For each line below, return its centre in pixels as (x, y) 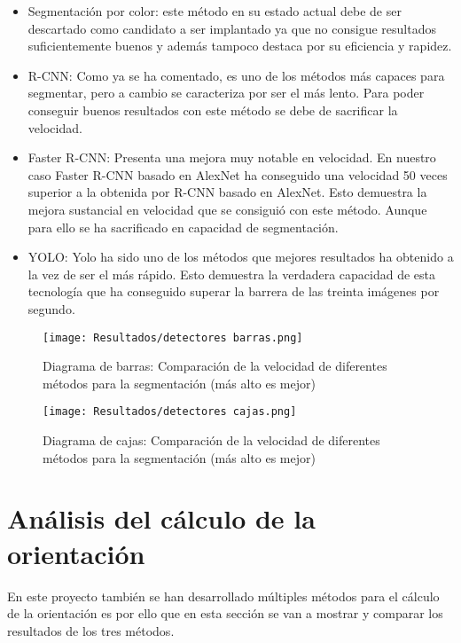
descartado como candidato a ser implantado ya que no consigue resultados (232, 28)
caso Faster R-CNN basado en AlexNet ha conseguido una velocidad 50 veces (238, 174)
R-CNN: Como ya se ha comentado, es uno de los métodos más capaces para (236, 75)
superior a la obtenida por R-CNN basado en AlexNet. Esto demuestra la (227, 192)
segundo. (51, 308)
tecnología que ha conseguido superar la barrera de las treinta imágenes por (234, 291)
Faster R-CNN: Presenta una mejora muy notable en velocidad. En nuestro (232, 157)
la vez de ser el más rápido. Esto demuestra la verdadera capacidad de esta (232, 274)
